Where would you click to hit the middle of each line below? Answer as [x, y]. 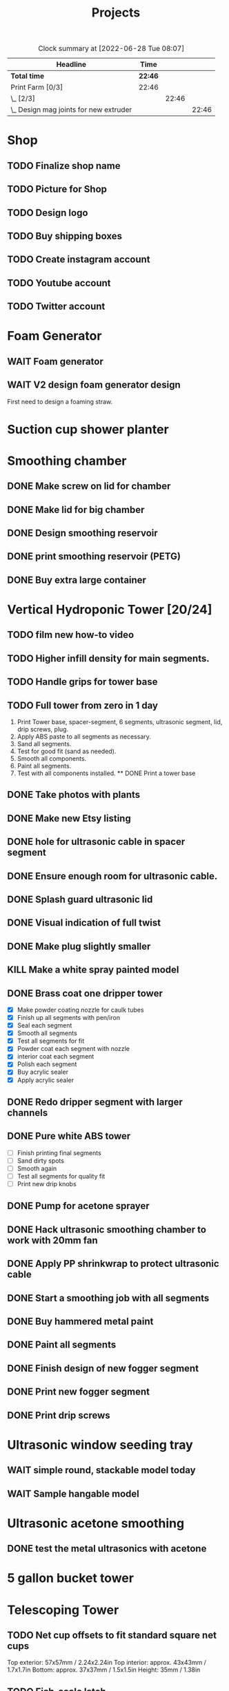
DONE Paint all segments [62, 1345]
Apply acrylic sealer [46, 1080]
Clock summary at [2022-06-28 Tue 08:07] [111, 48]
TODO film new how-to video [71, 635]
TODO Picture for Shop [57, 189]
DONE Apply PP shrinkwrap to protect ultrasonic [113, 1264]
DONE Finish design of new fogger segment [103, 1368]
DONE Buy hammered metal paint [80, 1322]
